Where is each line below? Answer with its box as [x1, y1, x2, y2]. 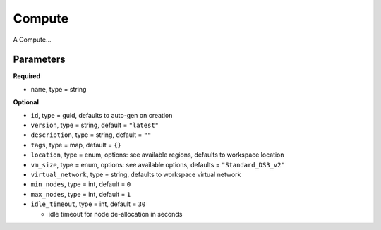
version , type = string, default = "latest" [30, 121, 159, 130]
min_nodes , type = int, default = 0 [30, 180, 131, 188]
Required [13, 72, 41, 80]
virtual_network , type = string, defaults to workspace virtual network [30, 170, 241, 178]
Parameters [13, 54, 66, 66]
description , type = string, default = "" [30, 131, 152, 139]
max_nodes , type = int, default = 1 [30, 190, 131, 198]
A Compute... [13, 35, 52, 44]
